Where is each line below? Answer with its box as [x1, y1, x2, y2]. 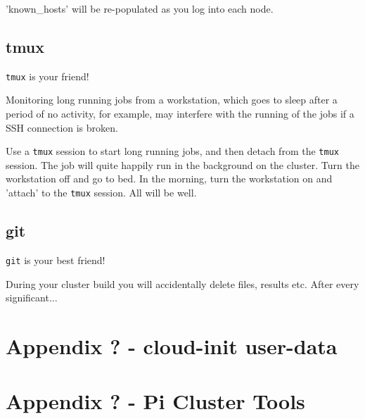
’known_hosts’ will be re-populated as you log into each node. [6, 1, 274, 15]
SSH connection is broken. [6, 120, 118, 135]
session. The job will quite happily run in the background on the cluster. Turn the [6, 157, 359, 172]
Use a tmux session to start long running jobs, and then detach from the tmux [6, 144, 339, 158]
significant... [6, 290, 58, 305]
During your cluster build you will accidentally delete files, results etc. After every [6, 276, 359, 291]
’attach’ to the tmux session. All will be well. [6, 185, 197, 200]
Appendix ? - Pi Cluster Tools [6, 387, 305, 415]
